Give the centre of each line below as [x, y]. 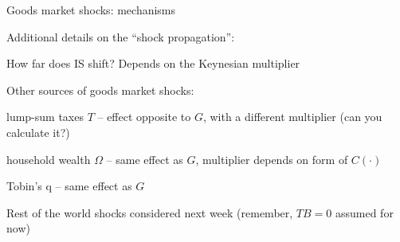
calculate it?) [38, 132]
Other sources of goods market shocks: [100, 90]
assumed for [364, 212]
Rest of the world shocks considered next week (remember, [150, 212]
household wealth [49, 159]
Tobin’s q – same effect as [69, 186]
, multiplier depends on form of [272, 159]
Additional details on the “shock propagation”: [121, 36]
